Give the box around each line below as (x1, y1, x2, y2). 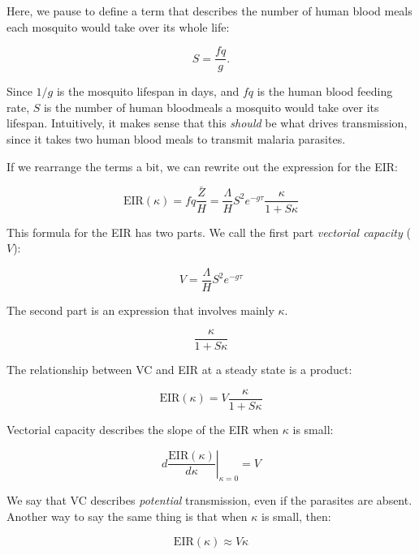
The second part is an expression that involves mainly (6, 301, 274, 318)
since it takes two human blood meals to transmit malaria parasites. (6, 131, 346, 148)
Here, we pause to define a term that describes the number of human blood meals (6, 2, 413, 19)
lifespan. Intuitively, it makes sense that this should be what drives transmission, (6, 114, 408, 131)
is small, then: (261, 508, 331, 525)
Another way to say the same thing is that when (6, 508, 248, 525)
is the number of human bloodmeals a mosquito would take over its (43, 98, 379, 115)
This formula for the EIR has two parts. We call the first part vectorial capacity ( (6, 223, 411, 240)
